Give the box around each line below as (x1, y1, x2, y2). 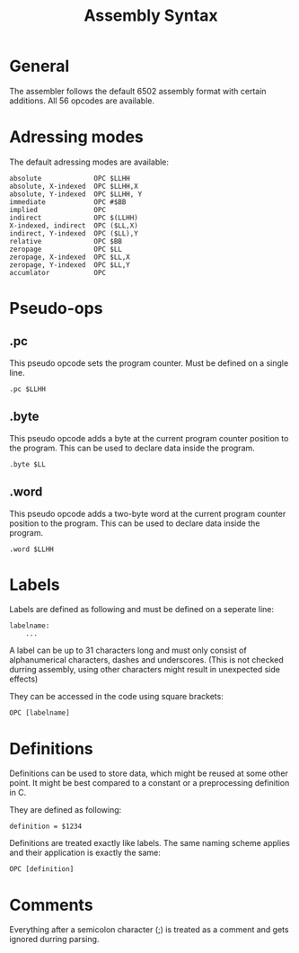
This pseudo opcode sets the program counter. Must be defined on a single (9, 357, 289, 369)
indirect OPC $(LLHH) (9, 213, 139, 222)
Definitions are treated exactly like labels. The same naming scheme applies (9, 838, 290, 849)
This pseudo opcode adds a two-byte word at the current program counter (9, 508, 286, 519)
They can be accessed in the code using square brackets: (9, 691, 224, 702)
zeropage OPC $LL (9, 245, 123, 254)
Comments (9, 895, 93, 915)
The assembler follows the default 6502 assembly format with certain (9, 85, 267, 96)
